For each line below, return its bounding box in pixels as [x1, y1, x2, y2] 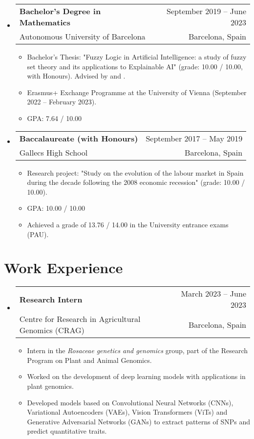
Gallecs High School [19, 146, 88, 158]
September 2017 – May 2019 [146, 132, 243, 144]
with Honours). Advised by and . [27, 71, 126, 81]
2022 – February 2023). [27, 97, 97, 107]
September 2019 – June [167, 5, 246, 17]
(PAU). [27, 229, 49, 239]
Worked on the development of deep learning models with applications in [27, 371, 246, 381]
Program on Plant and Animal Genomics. [27, 355, 152, 365]
